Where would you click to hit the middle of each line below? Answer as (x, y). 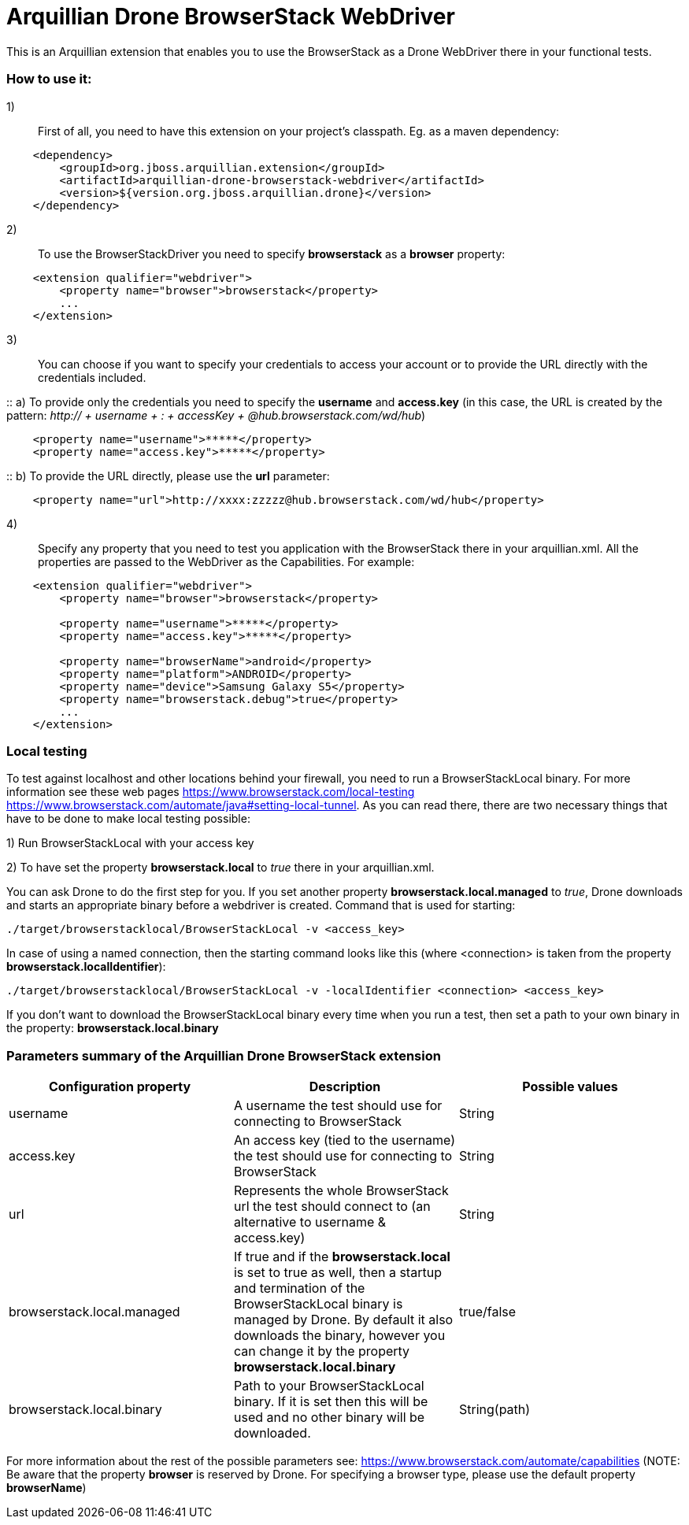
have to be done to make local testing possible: (128, 819)
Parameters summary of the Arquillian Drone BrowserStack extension (224, 1055)
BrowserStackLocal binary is (318, 1304)
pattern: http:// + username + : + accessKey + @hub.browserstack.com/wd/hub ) (216, 415)
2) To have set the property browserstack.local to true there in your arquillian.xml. (220, 868)
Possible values (570, 1086)
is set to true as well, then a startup (337, 1272)
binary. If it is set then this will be (331, 1401)
